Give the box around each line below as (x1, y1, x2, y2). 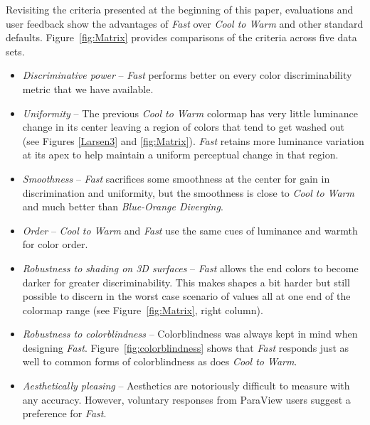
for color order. (22, 237, 88, 252)
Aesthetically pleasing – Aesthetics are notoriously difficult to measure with (22, 378, 350, 393)
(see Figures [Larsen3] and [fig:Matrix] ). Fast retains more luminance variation (22, 133, 364, 148)
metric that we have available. (22, 81, 154, 96)
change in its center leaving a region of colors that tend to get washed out (22, 119, 344, 134)
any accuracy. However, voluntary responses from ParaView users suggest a (22, 392, 351, 407)
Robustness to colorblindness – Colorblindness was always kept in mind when (22, 326, 358, 341)
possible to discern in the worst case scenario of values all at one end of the (22, 289, 351, 303)
